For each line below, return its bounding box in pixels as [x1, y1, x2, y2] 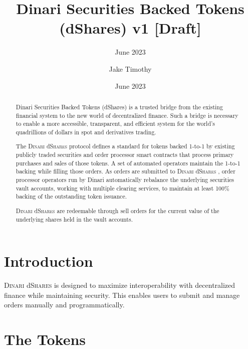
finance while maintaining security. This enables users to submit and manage [4, 289, 240, 300]
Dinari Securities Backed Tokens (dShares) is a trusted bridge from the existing [16, 102, 223, 111]
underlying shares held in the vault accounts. [16, 215, 133, 223]
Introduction [4, 251, 93, 271]
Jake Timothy [109, 63, 152, 74]
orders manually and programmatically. [4, 299, 125, 310]
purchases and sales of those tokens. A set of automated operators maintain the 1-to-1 [16, 158, 240, 167]
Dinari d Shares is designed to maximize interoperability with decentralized [4, 280, 235, 290]
